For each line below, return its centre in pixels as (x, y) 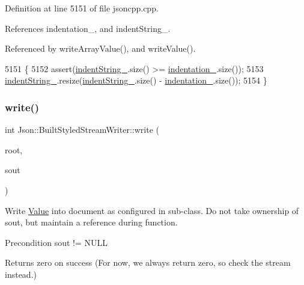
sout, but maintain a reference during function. (91, 222)
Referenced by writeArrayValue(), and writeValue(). (100, 48)
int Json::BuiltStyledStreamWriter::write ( (82, 130)
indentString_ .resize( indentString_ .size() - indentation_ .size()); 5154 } (136, 80)
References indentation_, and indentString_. (88, 28)
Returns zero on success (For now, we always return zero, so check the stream (148, 262)
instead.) (21, 274)
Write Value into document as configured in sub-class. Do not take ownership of (152, 210)
